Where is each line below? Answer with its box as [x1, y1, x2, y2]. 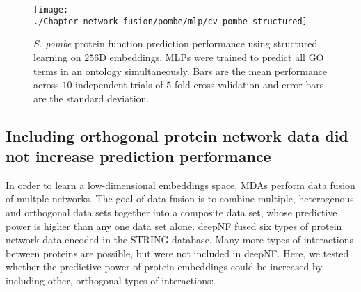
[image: [33, 5, 69, 15]
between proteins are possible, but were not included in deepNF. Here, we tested [6, 245, 349, 260]
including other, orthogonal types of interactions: [6, 273, 214, 288]
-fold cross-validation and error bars [171, 77, 324, 92]
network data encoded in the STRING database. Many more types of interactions [6, 232, 353, 247]
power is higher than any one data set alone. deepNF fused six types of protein [6, 218, 342, 233]
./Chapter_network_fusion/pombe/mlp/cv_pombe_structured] [33, 16, 307, 26]
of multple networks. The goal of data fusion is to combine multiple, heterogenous [6, 191, 354, 206]
